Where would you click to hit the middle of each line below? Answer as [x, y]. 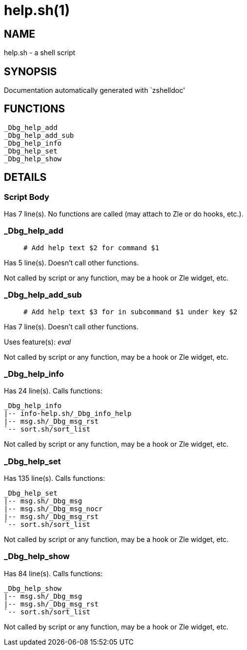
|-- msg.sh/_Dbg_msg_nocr [53, 509]
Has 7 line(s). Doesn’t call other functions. [71, 326]
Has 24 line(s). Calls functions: [53, 391]
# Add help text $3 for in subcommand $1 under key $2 [131, 312]
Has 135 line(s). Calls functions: [54, 478]
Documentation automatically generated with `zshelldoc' [95, 90]
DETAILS [25, 177]
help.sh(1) [37, 10]
